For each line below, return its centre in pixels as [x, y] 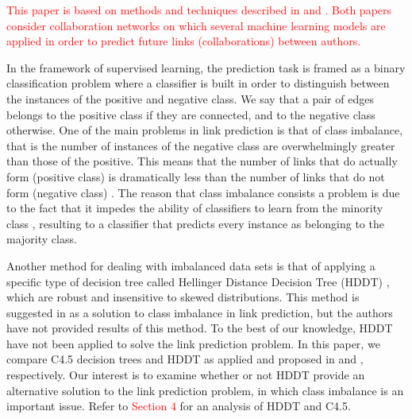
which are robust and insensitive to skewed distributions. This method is [183, 297]
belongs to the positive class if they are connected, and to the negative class [191, 114]
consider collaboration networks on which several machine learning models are [196, 25]
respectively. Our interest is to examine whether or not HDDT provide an [186, 375]
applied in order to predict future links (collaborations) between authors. [184, 41]
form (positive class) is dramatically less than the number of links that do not [196, 176]
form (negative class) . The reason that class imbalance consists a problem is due [203, 192]
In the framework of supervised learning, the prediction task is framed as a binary [206, 67]
